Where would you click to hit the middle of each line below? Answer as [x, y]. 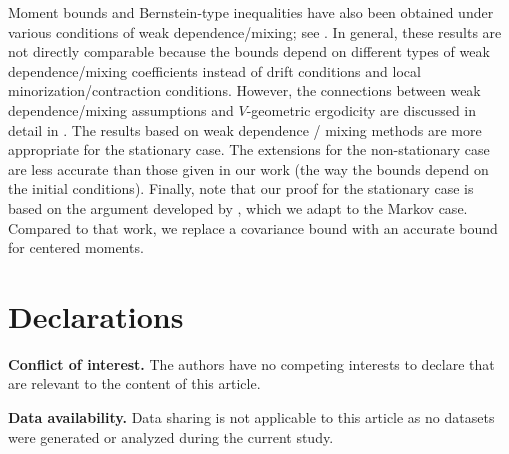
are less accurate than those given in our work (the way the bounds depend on [248, 168]
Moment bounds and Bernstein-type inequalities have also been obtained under [251, 12]
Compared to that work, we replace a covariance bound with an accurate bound [253, 227]
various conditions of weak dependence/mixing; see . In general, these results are [255, 31]
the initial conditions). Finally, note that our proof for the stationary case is [241, 188]
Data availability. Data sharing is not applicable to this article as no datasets [251, 417]
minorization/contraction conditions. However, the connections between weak [244, 90]
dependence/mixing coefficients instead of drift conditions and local [214, 70]
